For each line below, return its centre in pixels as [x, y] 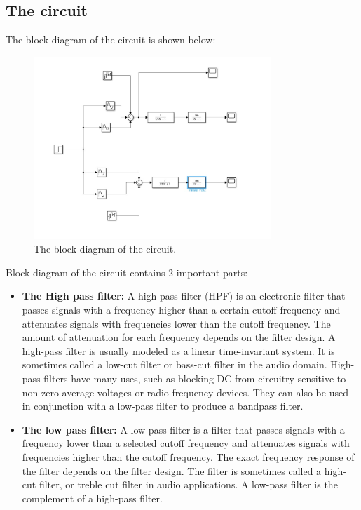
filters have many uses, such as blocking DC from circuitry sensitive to [195, 378]
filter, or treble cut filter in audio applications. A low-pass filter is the [188, 484]
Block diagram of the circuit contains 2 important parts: [127, 272]
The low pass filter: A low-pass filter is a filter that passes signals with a [183, 429]
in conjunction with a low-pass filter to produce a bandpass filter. [163, 406]
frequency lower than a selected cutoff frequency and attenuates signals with [186, 443]
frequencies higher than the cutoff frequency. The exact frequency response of [188, 456]
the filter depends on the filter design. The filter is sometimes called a [172, 470]
